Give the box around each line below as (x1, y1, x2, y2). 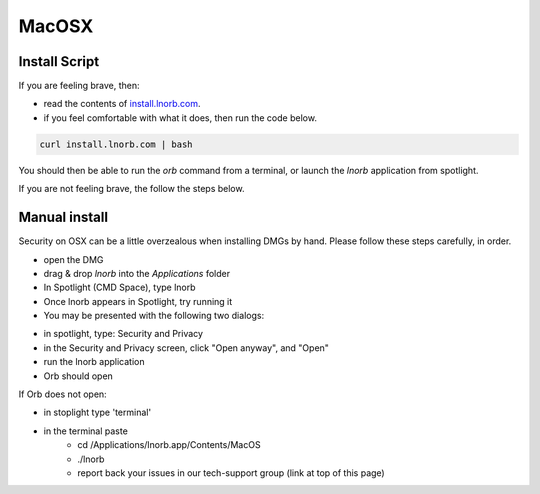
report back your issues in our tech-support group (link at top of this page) (77, 466, 385, 479)
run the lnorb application (43, 356, 145, 368)
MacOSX (18, 15, 94, 37)
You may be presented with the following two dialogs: (43, 310, 265, 322)
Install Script (18, 53, 100, 70)
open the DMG (43, 253, 104, 265)
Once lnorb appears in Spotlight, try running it (43, 295, 233, 307)
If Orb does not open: (18, 388, 107, 400)
